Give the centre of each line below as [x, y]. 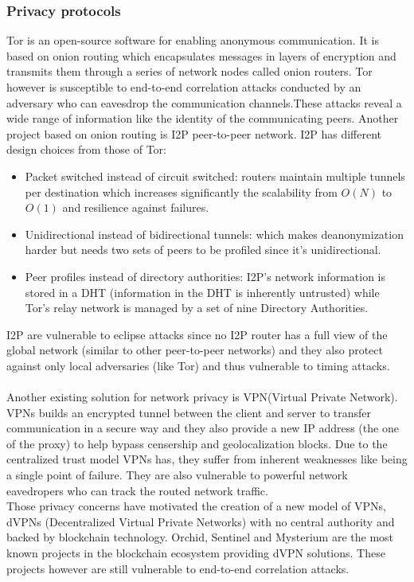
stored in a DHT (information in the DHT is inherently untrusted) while [202, 292]
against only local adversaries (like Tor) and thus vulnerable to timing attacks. [198, 365]
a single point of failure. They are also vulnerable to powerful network [177, 475]
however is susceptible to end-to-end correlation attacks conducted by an [184, 87]
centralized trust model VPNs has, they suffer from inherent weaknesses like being [207, 459]
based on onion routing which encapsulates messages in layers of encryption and [201, 55]
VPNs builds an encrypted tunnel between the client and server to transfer [189, 412]
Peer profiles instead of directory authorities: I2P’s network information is [205, 276]
